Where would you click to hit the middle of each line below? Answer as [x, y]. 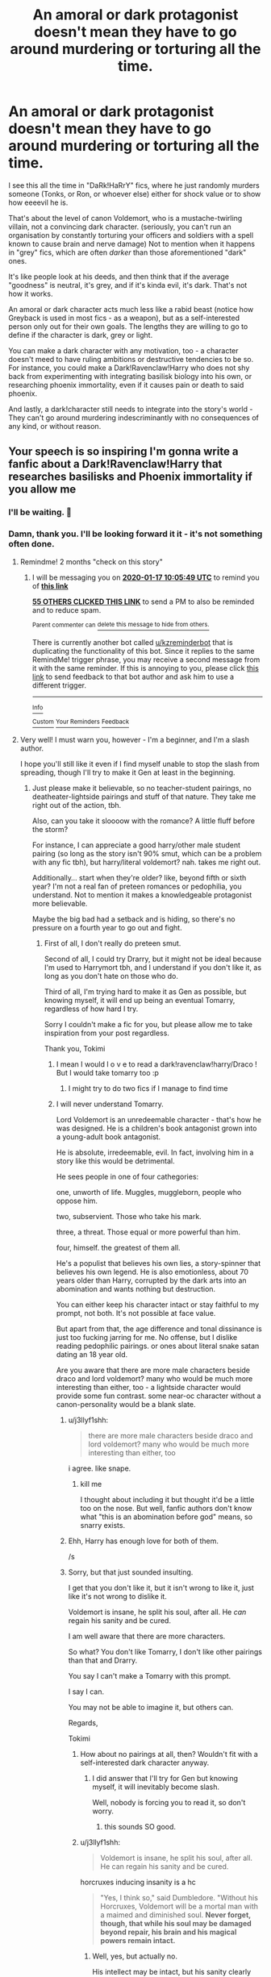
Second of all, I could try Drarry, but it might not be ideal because [153, 959]
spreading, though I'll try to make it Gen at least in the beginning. [127, 772]
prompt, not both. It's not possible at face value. [136, 1313]
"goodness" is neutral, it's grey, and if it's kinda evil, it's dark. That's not [128, 285]
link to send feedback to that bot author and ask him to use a [133, 677]
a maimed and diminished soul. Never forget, [176, 1915]
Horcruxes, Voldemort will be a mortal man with [179, 1906]
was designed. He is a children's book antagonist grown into [156, 1128]
